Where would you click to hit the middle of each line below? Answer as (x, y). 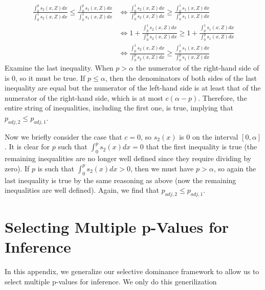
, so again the (235, 168)
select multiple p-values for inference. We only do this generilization (111, 281)
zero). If (17, 168)
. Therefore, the (223, 97)
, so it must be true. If (50, 77)
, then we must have (162, 168)
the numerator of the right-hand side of (197, 68)
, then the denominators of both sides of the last (181, 77)
